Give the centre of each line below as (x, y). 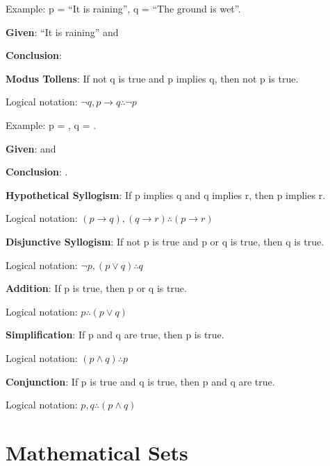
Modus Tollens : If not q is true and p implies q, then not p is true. (152, 78)
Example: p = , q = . (51, 124)
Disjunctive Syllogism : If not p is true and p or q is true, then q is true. (165, 241)
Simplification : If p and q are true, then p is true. (115, 335)
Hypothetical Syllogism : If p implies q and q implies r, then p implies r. (166, 195)
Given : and (31, 148)
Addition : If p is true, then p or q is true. (96, 288)
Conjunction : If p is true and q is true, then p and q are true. (140, 381)
